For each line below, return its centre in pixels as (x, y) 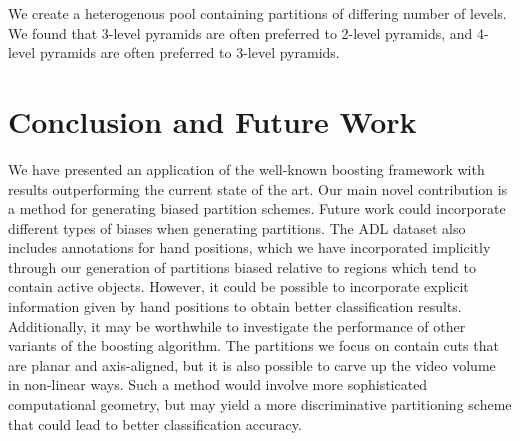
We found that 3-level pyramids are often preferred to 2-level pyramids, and (240, 32)
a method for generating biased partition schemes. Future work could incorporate (257, 208)
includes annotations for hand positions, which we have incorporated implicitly (249, 247)
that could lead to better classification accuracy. (155, 423)
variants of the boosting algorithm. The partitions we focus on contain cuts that (253, 345)
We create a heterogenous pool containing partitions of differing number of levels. (257, 13)
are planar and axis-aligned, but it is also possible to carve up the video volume (252, 364)
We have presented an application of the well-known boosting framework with (246, 168)
